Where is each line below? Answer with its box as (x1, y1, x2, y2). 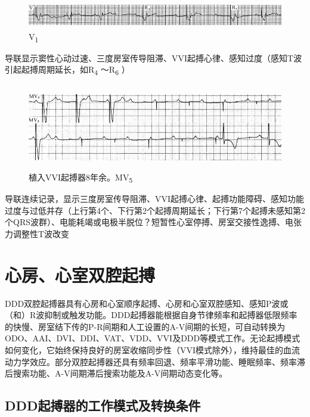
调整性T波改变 (13, 227, 70, 239)
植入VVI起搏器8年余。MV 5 (29, 171, 133, 185)
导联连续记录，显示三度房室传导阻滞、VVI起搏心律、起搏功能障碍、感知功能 (5, 192, 305, 205)
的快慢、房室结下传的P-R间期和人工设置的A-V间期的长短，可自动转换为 (5, 320, 286, 332)
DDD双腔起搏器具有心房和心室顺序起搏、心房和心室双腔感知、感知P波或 (5, 297, 289, 309)
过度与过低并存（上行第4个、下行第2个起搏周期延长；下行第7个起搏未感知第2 (5, 204, 305, 216)
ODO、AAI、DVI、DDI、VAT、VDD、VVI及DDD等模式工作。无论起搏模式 (5, 332, 300, 344)
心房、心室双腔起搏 (5, 262, 156, 287)
